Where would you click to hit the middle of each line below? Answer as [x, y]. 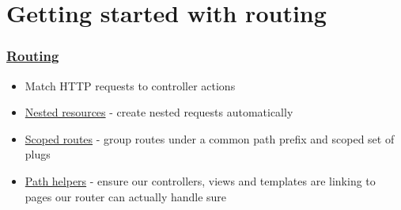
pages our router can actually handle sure [126, 196]
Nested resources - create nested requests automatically [159, 112]
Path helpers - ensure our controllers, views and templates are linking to [200, 180]
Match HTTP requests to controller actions [130, 85]
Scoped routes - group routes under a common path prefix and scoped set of [210, 138]
